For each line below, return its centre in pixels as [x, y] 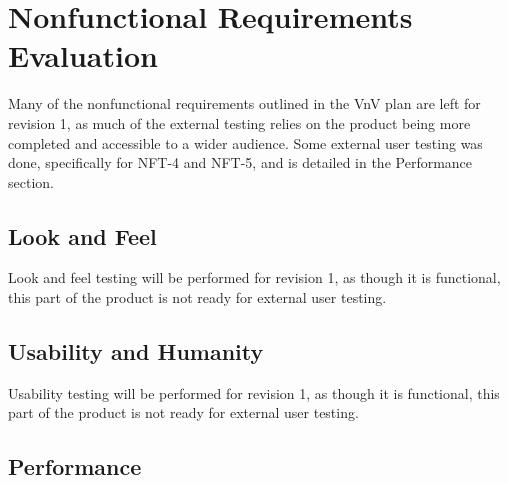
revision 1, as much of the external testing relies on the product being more [239, 122]
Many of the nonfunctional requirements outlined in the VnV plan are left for [244, 103]
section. [31, 181]
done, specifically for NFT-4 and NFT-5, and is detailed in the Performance [240, 162]
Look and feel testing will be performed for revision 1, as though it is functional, [254, 277]
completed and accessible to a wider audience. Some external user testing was [245, 142]
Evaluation [83, 55]
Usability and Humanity [136, 351]
